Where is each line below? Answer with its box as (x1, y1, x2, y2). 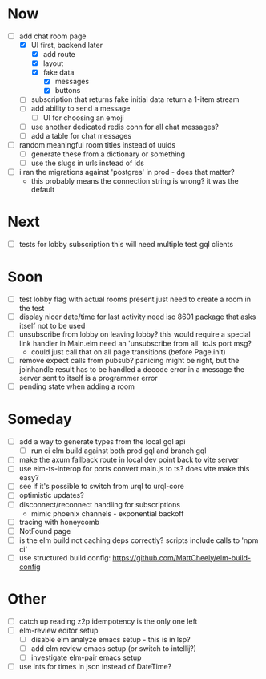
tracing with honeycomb (18, 517, 99, 527)
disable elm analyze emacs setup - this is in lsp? (30, 634, 191, 644)
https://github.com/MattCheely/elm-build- (112, 552, 252, 562)
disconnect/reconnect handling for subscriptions (18, 499, 181, 509)
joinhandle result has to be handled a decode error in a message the (18, 365, 245, 374)
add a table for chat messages (30, 131, 132, 140)
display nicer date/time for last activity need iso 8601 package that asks (18, 312, 256, 321)
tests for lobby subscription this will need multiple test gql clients (18, 239, 234, 249)
